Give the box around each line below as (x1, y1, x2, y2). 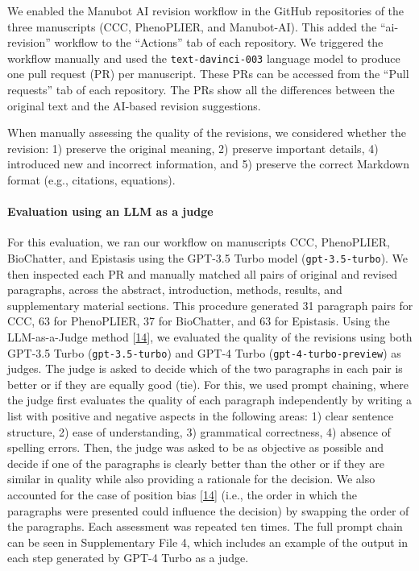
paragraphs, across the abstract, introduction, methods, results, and (7, 281, 342, 298)
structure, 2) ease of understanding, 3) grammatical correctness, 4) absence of (7, 423, 391, 440)
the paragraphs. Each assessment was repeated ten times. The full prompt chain (7, 518, 403, 535)
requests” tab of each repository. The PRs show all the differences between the (7, 81, 395, 98)
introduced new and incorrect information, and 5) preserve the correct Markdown (7, 155, 410, 172)
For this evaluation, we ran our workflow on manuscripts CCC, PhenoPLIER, (7, 234, 390, 250)
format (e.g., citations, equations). (7, 172, 176, 188)
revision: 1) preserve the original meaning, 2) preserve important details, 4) (7, 139, 379, 156)
